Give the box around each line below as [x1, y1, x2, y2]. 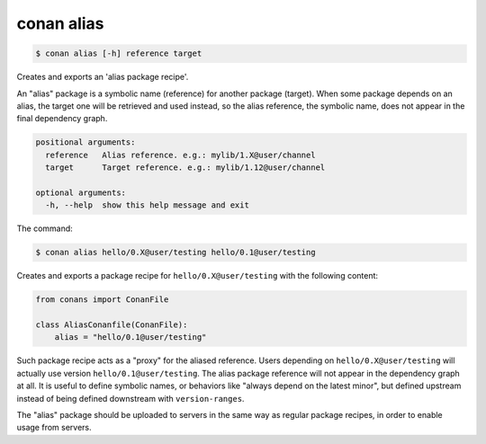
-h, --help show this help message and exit [45, 200, 249, 210]
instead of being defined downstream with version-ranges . [16, 393, 245, 404]
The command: [16, 223, 74, 234]
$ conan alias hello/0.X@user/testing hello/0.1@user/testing [35, 247, 316, 258]
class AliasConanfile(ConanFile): [35, 319, 188, 330]
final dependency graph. [16, 113, 108, 124]
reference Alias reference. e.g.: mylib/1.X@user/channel [45, 149, 316, 160]
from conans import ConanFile [35, 295, 169, 305]
